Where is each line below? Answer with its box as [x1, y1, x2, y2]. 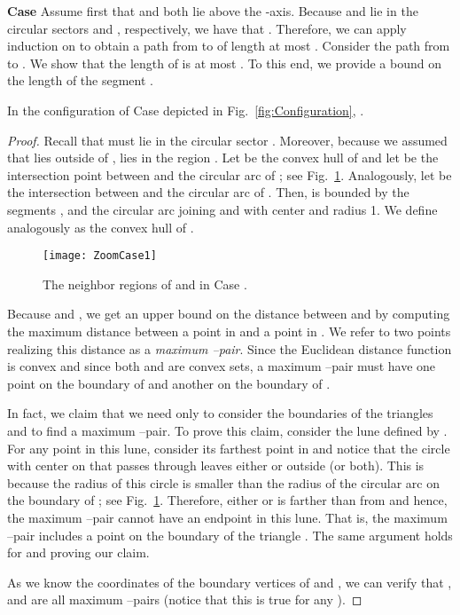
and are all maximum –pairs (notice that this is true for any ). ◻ [7, 590, 363, 609]
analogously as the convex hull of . [7, 217, 194, 236]
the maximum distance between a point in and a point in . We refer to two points [7, 321, 451, 340]
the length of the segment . [7, 71, 153, 90]
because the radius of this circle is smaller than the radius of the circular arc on [7, 473, 440, 492]
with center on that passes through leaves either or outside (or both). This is [7, 456, 425, 475]
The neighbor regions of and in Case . [43, 274, 247, 293]
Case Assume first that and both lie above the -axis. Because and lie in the [7, 2, 418, 20]
